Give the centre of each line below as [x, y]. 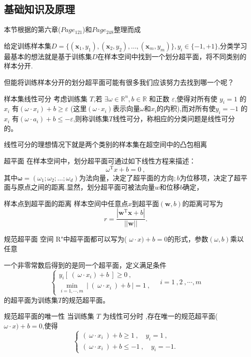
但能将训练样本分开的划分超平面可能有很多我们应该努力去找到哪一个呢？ [119, 82]
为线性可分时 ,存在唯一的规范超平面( [160, 316]
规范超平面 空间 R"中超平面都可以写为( [66, 239]
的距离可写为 [203, 203]
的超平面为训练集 [31, 300]
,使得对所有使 [196, 98]
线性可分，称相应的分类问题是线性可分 [174, 119]
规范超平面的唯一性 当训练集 [49, 316]
